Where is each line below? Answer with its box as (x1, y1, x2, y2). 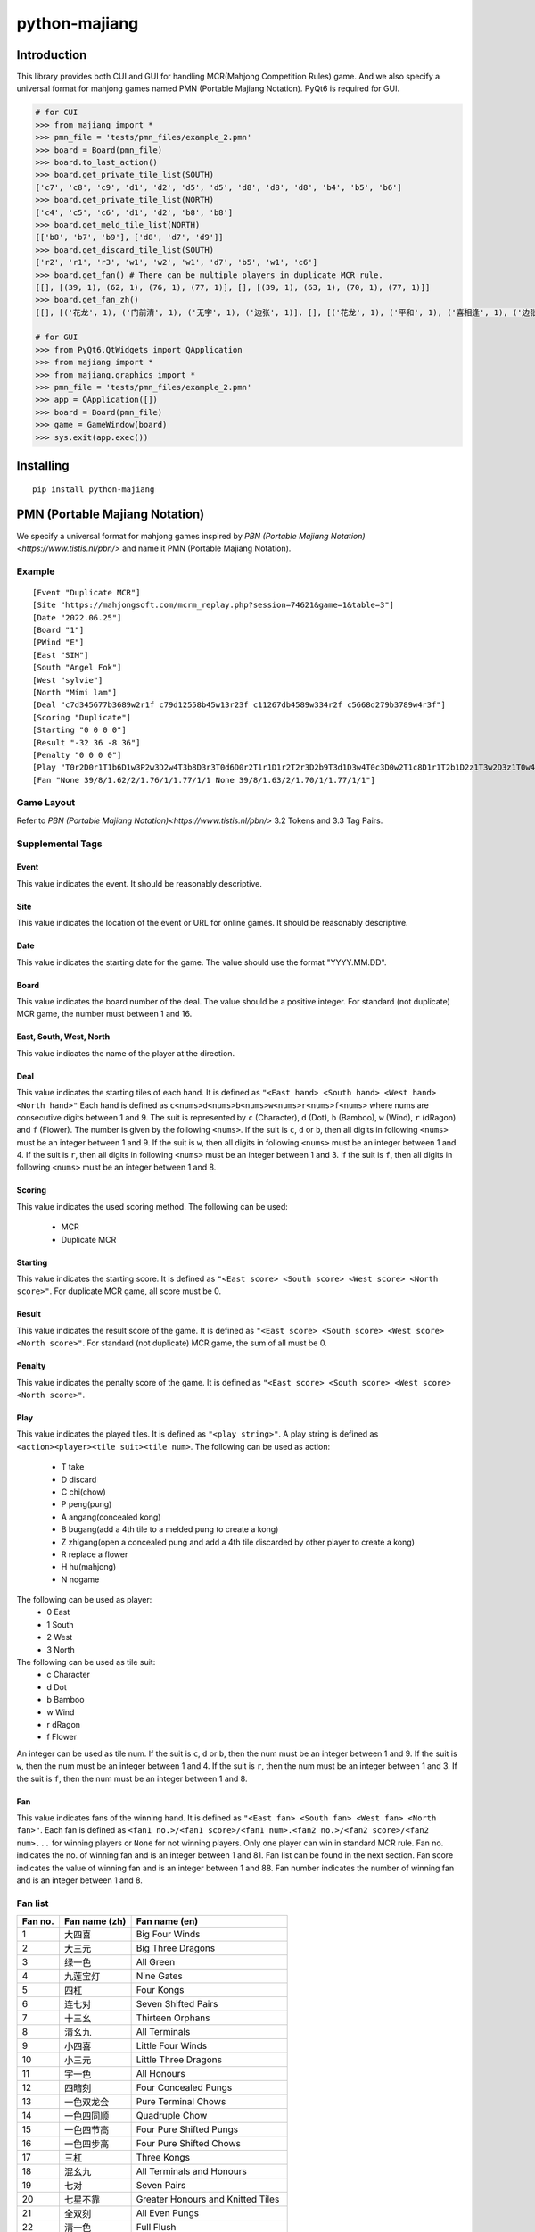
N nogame (61, 1574, 100, 1585)
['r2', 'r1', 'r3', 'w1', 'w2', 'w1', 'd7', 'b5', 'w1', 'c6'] (35, 257, 318, 268)
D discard (61, 1474, 97, 1485)
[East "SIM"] (32, 650, 89, 660)
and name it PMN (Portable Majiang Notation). (121, 543, 292, 554)
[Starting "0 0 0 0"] (32, 725, 127, 736)
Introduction (16, 47, 87, 62)
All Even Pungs (136, 2207, 200, 2220)
